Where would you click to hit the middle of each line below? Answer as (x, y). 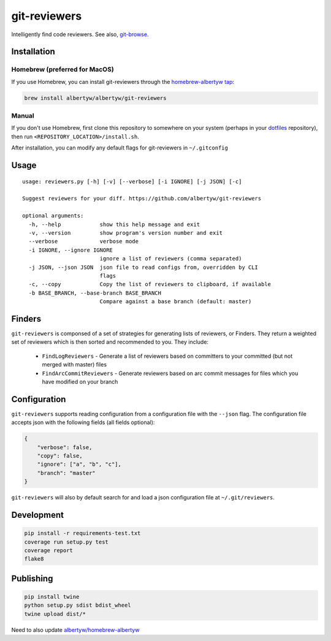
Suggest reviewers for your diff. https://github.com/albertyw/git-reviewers (142, 199)
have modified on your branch (80, 381)
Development (38, 515)
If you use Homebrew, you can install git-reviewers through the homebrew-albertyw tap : (123, 82)
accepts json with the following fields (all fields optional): (83, 422)
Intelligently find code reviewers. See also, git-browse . (80, 34)
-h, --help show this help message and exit (114, 224)
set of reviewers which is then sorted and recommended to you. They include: (110, 342)
